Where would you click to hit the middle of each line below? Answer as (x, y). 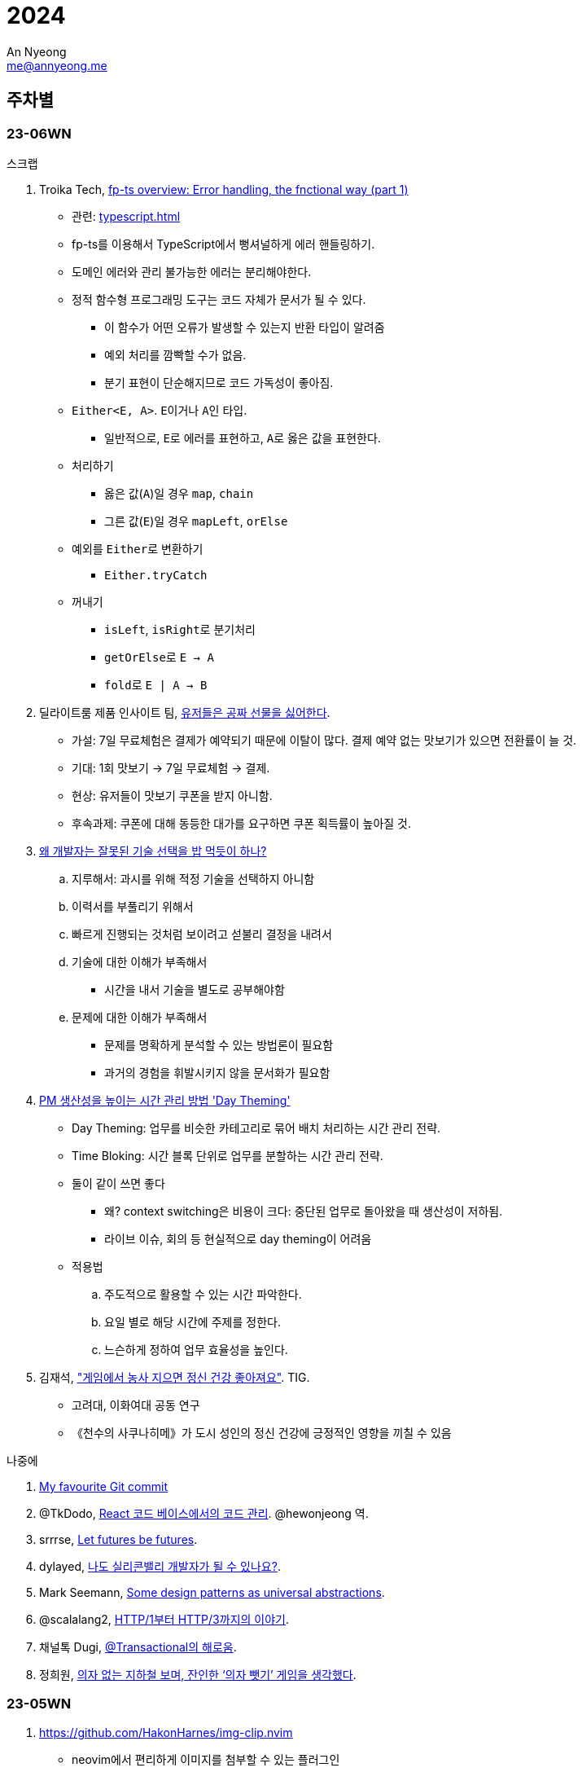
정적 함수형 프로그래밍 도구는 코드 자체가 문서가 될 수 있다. (219, 299)
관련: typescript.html (126, 216)
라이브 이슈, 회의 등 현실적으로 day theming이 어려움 (238, 1238)
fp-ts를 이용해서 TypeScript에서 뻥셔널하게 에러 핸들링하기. (223, 244)
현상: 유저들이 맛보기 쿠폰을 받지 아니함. (172, 795)
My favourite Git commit (103, 1486)
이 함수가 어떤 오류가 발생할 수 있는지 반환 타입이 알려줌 (245, 327)
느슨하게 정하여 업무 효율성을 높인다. (196, 1349)
